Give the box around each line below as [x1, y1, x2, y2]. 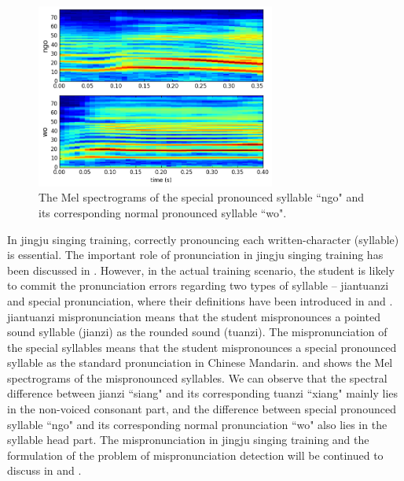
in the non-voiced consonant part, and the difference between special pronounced [7, 401, 396, 417]
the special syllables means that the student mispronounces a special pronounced [7, 339, 397, 355]
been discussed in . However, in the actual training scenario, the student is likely [7, 261, 395, 278]
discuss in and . [7, 462, 82, 479]
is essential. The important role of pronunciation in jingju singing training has [7, 246, 384, 263]
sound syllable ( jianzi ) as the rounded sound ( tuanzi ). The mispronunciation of [7, 324, 387, 340]
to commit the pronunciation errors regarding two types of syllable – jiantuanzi [7, 277, 389, 294]
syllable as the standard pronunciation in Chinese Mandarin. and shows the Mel [7, 354, 393, 371]
